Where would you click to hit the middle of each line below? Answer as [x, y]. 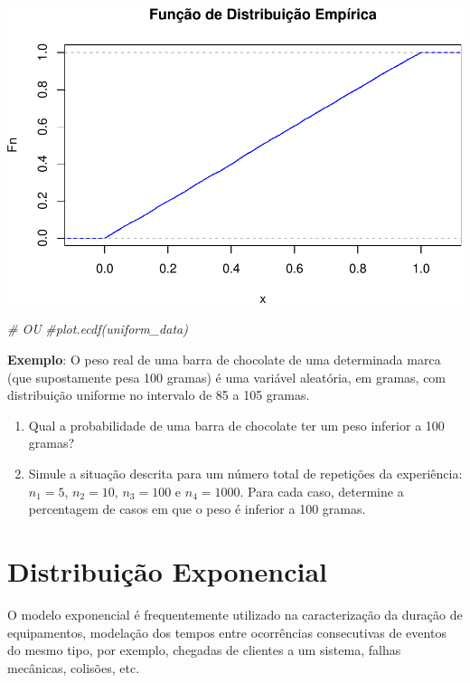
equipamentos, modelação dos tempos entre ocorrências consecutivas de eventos [227, 632]
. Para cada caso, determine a [322, 491]
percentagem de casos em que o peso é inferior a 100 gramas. [197, 509]
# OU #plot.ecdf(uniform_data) [98, 329]
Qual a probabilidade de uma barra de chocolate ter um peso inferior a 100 [236, 425]
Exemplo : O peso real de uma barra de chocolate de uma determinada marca [224, 360]
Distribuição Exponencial [167, 570]
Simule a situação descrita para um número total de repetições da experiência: [245, 473]
